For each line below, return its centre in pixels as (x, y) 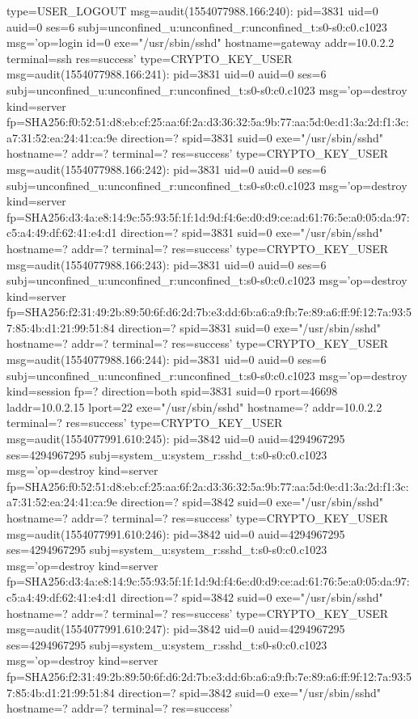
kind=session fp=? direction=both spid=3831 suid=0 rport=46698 (172, 391)
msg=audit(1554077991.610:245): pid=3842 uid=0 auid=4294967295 (176, 439)
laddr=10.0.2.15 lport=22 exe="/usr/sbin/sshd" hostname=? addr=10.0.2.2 (194, 406)
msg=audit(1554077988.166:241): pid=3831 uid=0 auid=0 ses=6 (167, 74)
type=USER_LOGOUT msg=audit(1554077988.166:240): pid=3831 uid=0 (192, 11)
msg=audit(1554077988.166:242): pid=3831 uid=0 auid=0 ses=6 (167, 169)
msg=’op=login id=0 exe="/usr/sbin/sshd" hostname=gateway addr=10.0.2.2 (201, 42)
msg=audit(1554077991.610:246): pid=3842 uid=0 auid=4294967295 (176, 533)
